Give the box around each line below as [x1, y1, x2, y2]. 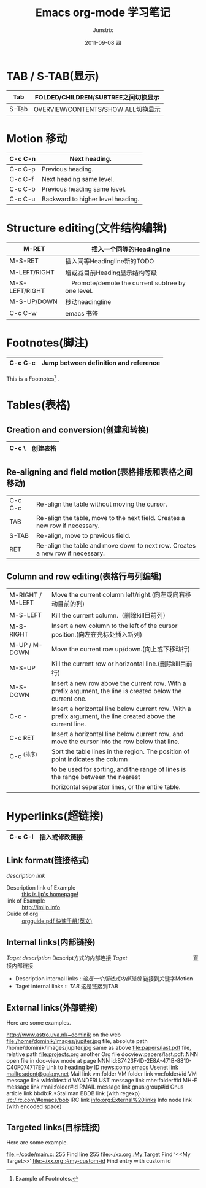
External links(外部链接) [6, 1002, 98, 1013]
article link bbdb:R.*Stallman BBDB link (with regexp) [6, 1090, 140, 1097]
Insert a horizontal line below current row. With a [51, 704, 191, 713]
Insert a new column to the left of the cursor [51, 621, 178, 630]
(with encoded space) [6, 1103, 62, 1110]
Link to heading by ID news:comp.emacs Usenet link [45, 1063, 179, 1071]
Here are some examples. [6, 1019, 72, 1027]
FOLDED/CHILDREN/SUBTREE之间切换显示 [34, 93, 160, 101]
